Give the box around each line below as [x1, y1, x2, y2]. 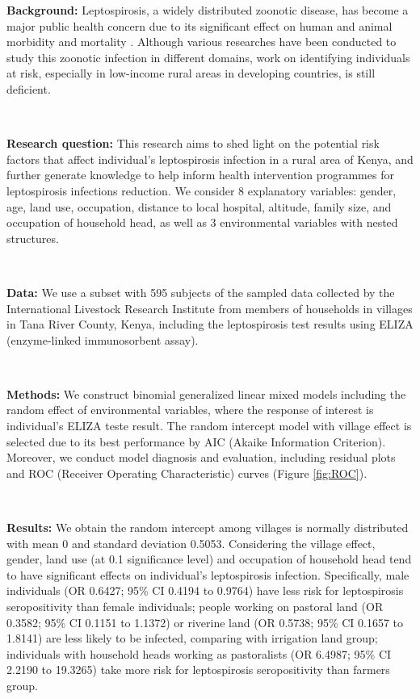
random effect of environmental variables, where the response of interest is [6, 401, 374, 418]
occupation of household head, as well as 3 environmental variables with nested [6, 214, 398, 231]
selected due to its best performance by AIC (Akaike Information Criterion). [6, 433, 386, 450]
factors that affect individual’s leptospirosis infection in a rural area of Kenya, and [6, 150, 414, 167]
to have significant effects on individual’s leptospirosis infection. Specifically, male [6, 566, 409, 583]
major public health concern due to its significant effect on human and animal [6, 17, 393, 34]
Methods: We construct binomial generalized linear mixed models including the [6, 385, 406, 402]
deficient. [6, 80, 51, 97]
